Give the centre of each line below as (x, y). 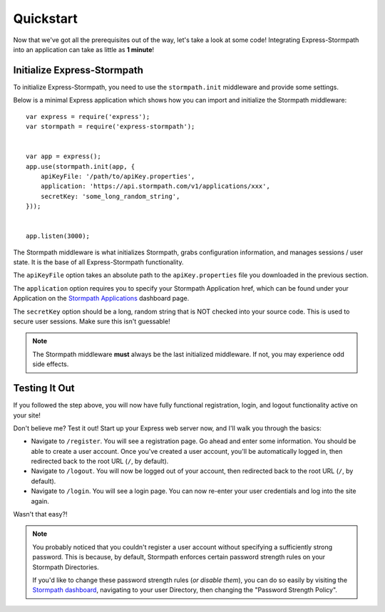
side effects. (51, 364)
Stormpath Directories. (66, 567)
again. (40, 501)
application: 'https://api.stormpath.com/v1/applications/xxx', (155, 186)
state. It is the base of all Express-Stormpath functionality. (98, 262)
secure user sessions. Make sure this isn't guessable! (92, 321)
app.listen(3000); (58, 236)
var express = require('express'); (88, 116)
